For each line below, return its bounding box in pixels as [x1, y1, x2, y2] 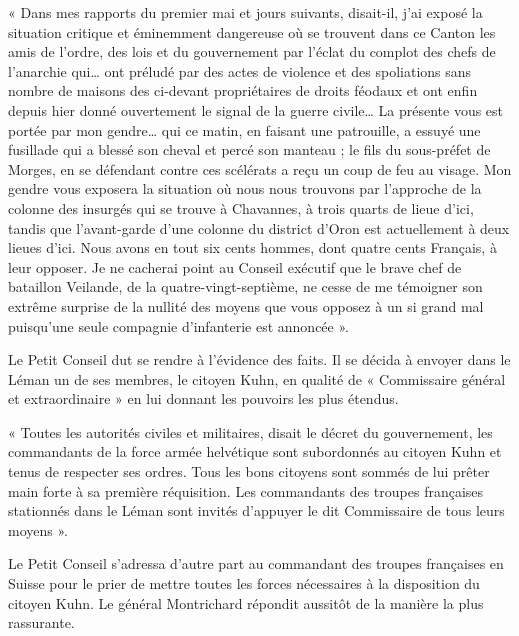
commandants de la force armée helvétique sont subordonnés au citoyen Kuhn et [8, 441, 502, 462]
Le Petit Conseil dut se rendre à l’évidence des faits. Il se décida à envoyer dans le [8, 349, 511, 370]
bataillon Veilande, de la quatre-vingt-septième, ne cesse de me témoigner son [8, 276, 483, 297]
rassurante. [8, 612, 75, 633]
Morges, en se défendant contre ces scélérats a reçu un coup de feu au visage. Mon [8, 158, 512, 179]
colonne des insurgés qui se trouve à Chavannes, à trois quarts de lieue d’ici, [8, 197, 474, 218]
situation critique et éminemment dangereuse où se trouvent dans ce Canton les [8, 21, 496, 42]
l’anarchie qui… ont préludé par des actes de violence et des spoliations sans [8, 60, 472, 81]
